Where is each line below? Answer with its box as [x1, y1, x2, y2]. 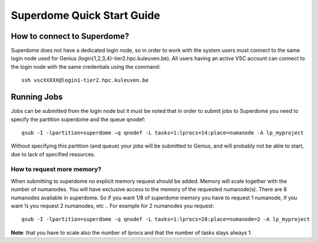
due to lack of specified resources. [11, 151, 95, 158]
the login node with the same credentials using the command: [11, 63, 161, 70]
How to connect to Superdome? [11, 31, 130, 41]
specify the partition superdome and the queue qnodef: [11, 115, 146, 123]
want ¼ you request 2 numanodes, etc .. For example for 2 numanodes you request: [11, 202, 214, 209]
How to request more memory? [11, 165, 102, 174]
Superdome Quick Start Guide [11, 9, 160, 22]
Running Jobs [11, 92, 63, 102]
